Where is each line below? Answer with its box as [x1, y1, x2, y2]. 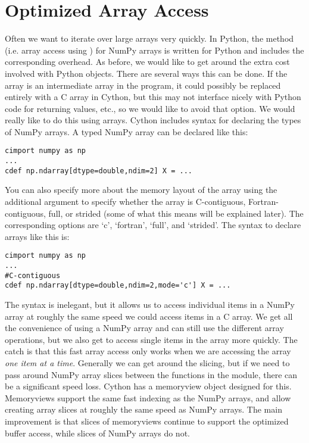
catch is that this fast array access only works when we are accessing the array [5, 345, 291, 357]
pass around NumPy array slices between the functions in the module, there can [5, 368, 298, 380]
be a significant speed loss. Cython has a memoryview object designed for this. [5, 380, 292, 392]
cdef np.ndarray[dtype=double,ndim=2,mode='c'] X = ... [5, 281, 231, 290]
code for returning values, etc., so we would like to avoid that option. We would [5, 102, 295, 114]
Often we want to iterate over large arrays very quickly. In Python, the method [5, 32, 294, 45]
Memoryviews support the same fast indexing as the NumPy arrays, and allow [5, 391, 291, 404]
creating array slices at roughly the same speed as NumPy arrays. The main [5, 403, 282, 416]
